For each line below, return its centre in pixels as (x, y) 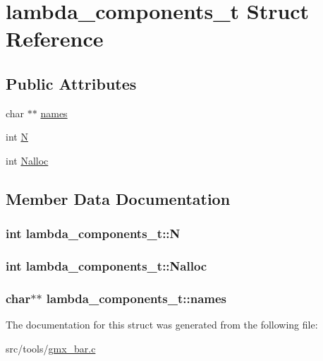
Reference (55, 39)
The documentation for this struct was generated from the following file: (162, 325)
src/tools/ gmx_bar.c (51, 348)
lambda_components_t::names (136, 298)
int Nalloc (27, 160)
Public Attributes (71, 83)
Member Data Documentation (118, 198)
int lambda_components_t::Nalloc (106, 266)
